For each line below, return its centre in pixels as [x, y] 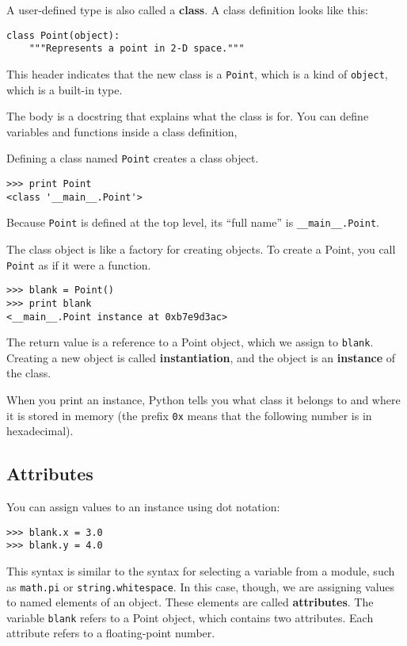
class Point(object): [63, 35]
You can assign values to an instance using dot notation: [143, 507]
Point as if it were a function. [79, 264]
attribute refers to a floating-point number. [111, 633]
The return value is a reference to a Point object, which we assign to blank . [190, 342]
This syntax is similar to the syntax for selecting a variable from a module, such [201, 570]
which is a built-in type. [65, 89]
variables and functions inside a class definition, [122, 131]
